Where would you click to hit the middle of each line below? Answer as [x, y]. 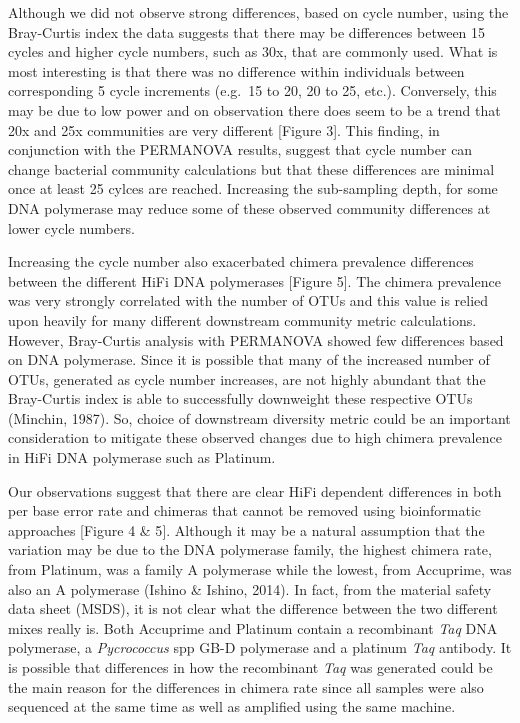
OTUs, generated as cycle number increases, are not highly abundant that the [247, 378]
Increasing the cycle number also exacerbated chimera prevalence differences [241, 261]
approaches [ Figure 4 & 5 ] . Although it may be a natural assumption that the [246, 529]
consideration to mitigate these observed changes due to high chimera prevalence [255, 437]
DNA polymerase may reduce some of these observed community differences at [249, 207]
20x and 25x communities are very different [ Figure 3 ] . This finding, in [224, 129]
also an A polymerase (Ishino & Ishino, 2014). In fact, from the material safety [250, 588]
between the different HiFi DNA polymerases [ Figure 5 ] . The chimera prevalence [254, 280]
